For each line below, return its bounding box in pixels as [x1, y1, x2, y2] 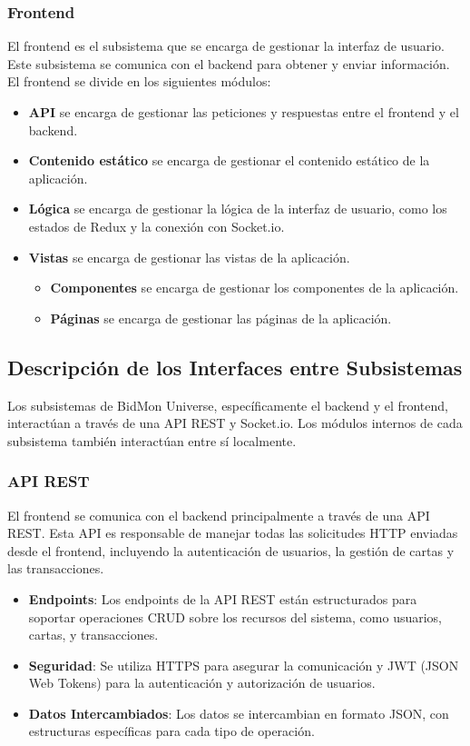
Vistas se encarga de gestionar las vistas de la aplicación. [28, 247, 350, 266]
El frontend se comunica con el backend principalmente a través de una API [7, 505, 430, 524]
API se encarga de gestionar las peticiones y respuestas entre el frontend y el [28, 103, 459, 121]
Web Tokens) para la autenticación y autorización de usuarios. [28, 673, 376, 692]
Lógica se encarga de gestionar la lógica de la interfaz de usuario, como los [28, 199, 447, 218]
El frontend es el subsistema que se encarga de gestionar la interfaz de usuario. [7, 36, 445, 55]
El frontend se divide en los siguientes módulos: [7, 72, 271, 91]
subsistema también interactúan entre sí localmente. [7, 431, 297, 450]
